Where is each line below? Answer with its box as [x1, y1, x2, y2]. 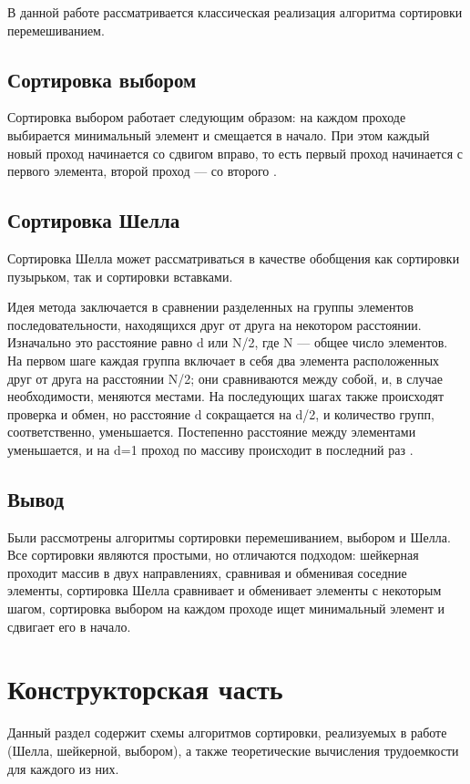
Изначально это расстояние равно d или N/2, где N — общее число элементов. [7, 333, 448, 352]
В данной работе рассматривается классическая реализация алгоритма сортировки [7, 3, 463, 21]
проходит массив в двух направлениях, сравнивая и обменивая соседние [7, 562, 407, 582]
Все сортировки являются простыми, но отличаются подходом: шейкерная [7, 545, 419, 564]
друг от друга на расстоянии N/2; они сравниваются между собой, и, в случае [7, 368, 443, 387]
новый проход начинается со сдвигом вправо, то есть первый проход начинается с [7, 143, 464, 162]
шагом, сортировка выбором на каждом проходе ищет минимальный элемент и [7, 599, 444, 618]
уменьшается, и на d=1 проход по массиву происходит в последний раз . [7, 439, 414, 459]
